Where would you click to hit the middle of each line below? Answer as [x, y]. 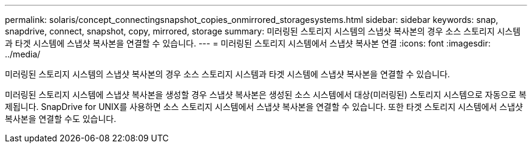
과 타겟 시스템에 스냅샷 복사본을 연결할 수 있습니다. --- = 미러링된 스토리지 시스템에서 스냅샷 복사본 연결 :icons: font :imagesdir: [248, 43]
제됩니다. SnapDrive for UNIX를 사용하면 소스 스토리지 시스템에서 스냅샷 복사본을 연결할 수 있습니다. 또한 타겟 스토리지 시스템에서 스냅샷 [264, 107]
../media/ [23, 54]
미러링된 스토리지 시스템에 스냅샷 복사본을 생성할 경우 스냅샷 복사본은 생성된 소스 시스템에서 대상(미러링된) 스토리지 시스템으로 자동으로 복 [266, 95]
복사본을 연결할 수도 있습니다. [61, 119]
